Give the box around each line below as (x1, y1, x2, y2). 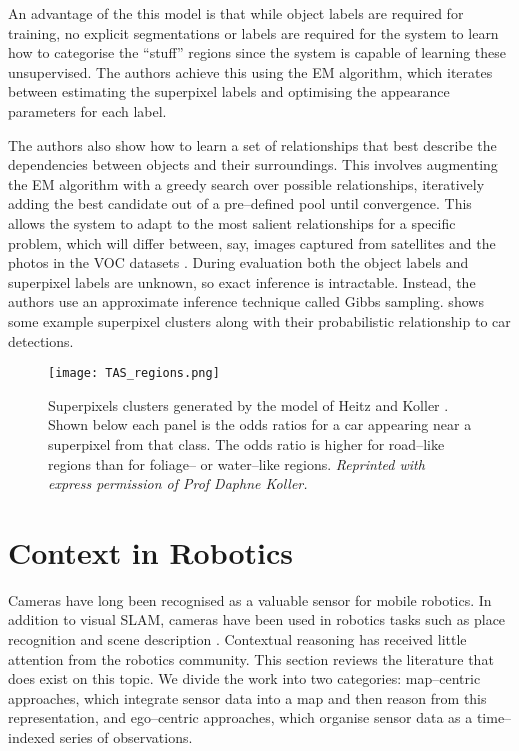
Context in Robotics (8, 531, 294, 572)
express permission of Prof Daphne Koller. (48, 473, 308, 494)
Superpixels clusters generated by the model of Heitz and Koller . (48, 394, 449, 415)
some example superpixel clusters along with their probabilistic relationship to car (8, 310, 511, 331)
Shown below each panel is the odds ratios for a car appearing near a (48, 414, 472, 435)
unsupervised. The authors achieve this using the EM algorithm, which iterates (8, 61, 493, 82)
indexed (8, 727, 56, 747)
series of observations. (59, 727, 193, 747)
